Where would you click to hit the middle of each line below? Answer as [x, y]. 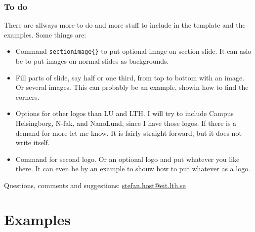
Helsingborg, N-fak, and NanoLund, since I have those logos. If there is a [126, 123]
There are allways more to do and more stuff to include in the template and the [125, 25]
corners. [27, 97]
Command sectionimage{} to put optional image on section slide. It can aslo [133, 51]
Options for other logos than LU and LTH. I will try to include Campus [125, 113]
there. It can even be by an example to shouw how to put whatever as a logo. [133, 169]
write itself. [33, 142]
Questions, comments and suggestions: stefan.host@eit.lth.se [95, 185]
